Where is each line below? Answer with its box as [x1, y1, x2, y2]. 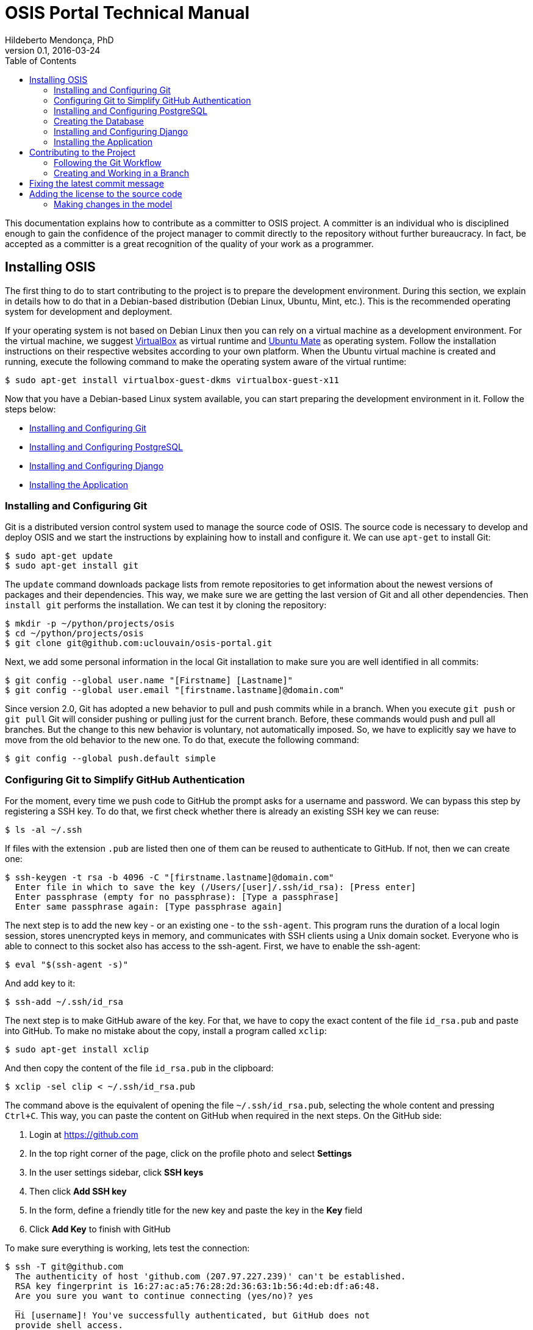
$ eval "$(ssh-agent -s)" [5, 960, 129, 970]
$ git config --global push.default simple [5, 753, 216, 764]
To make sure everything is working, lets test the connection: [5, 1243, 250, 1254]
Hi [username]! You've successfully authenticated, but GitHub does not [15, 1310, 370, 1321]
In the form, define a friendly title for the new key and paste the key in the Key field [29, 1205, 362, 1216]
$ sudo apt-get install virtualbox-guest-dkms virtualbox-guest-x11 [5, 375, 339, 385]
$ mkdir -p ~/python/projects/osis [5, 619, 175, 629]
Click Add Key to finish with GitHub [29, 1224, 171, 1235]
